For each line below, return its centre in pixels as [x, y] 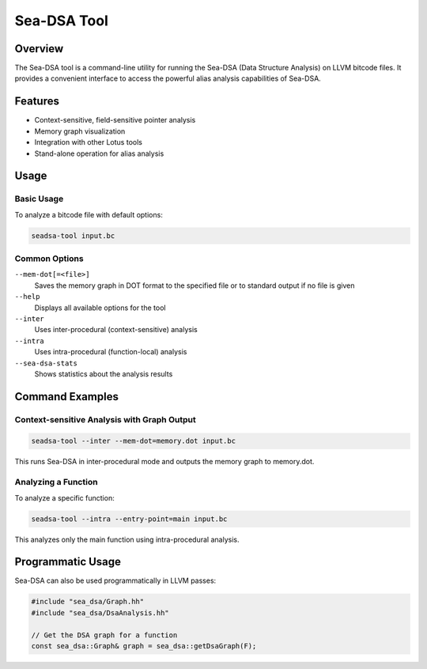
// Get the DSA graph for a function [104, 635]
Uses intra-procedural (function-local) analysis [111, 352]
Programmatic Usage [68, 562]
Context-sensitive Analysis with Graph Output [106, 419]
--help [27, 297]
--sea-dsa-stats [46, 363]
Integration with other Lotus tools [88, 142]
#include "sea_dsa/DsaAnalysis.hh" [100, 612]
